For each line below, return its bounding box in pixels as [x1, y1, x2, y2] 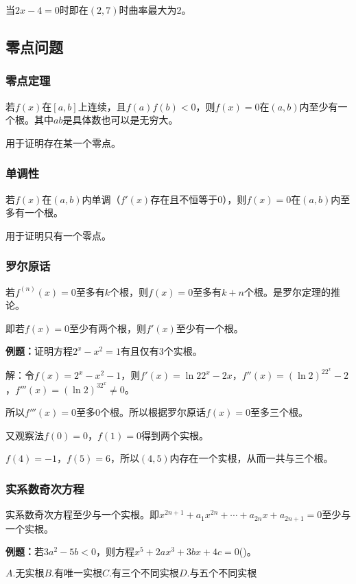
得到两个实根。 [141, 428, 209, 442]
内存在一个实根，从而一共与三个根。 [169, 451, 333, 465]
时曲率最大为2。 [119, 3, 191, 16]
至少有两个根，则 [69, 320, 147, 335]
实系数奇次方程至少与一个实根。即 [5, 507, 159, 522]
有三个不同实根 [111, 568, 179, 579]
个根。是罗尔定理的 [244, 284, 331, 299]
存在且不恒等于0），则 [150, 191, 247, 206]
